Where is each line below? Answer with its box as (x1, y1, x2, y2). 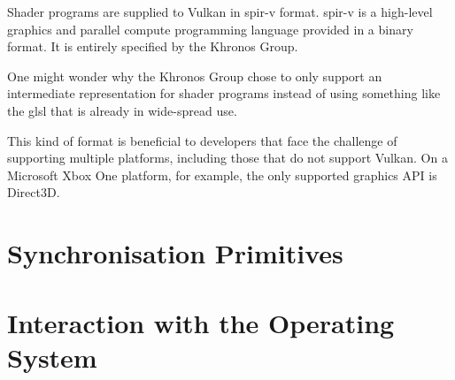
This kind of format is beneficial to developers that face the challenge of (7, 131, 397, 149)
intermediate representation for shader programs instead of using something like (7, 84, 441, 103)
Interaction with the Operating (7, 304, 395, 340)
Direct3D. (7, 183, 60, 201)
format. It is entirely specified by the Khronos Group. (7, 37, 298, 56)
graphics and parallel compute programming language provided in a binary (7, 19, 413, 38)
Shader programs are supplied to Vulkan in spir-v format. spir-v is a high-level (7, 3, 433, 20)
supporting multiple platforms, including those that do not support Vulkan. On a (7, 148, 448, 167)
